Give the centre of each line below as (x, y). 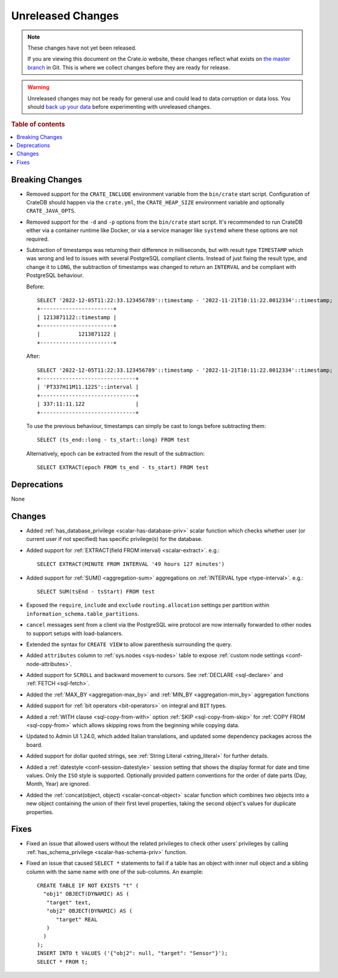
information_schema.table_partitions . (83, 614)
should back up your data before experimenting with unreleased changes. (119, 106)
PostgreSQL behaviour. (55, 276)
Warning (38, 87)
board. (34, 745)
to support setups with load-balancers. (75, 633)
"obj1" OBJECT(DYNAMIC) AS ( (86, 894)
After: (33, 356)
